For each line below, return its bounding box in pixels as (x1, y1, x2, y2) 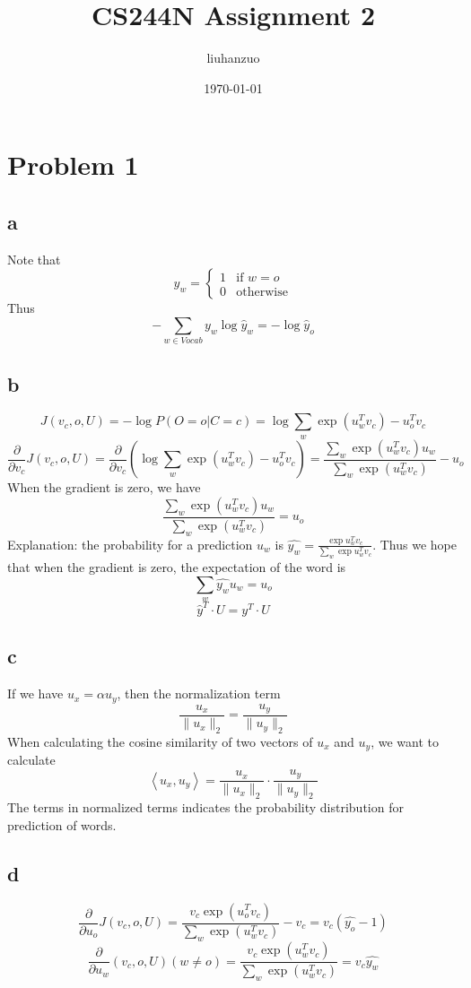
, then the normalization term (117, 684, 281, 703)
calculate (7, 750, 56, 769)
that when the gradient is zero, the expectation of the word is (7, 558, 346, 576)
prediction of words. (7, 815, 117, 834)
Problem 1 (7, 146, 139, 183)
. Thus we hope (372, 534, 457, 553)
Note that (7, 249, 61, 268)
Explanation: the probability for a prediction (7, 534, 253, 553)
